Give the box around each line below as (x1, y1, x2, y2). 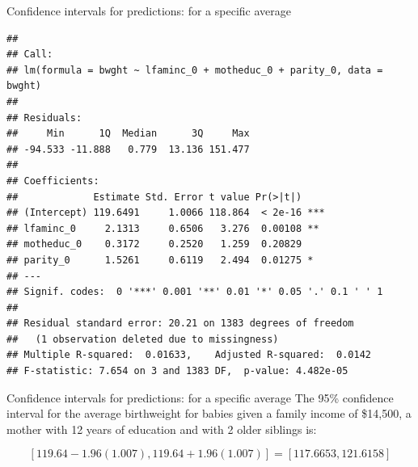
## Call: (6, 48, 53, 61)
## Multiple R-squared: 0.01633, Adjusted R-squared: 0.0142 (6, 349, 372, 361)
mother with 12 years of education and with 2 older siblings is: (6, 420, 317, 437)
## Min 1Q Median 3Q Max (6, 128, 250, 140)
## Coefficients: (6, 175, 99, 187)
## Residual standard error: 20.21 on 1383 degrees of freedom (6, 318, 354, 330)
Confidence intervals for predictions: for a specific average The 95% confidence (6, 389, 394, 406)
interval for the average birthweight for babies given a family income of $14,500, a (6, 405, 412, 422)
